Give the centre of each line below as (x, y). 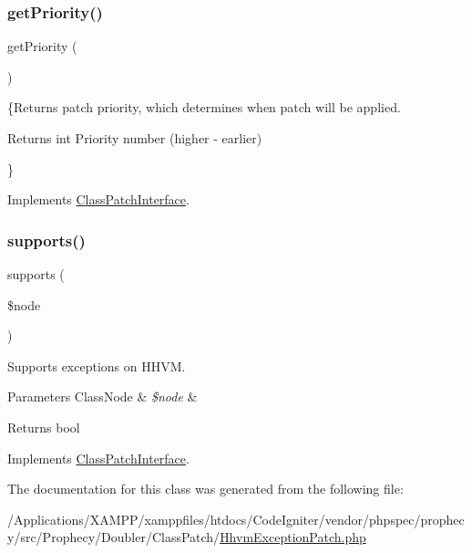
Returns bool (44, 427)
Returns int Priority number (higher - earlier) (135, 138)
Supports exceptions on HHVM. (97, 365)
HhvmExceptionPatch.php (293, 537)
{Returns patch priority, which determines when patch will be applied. (204, 107)
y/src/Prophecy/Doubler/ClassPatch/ (114, 537)
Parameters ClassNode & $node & (103, 396)
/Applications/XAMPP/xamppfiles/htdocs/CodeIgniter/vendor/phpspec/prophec (236, 519)
